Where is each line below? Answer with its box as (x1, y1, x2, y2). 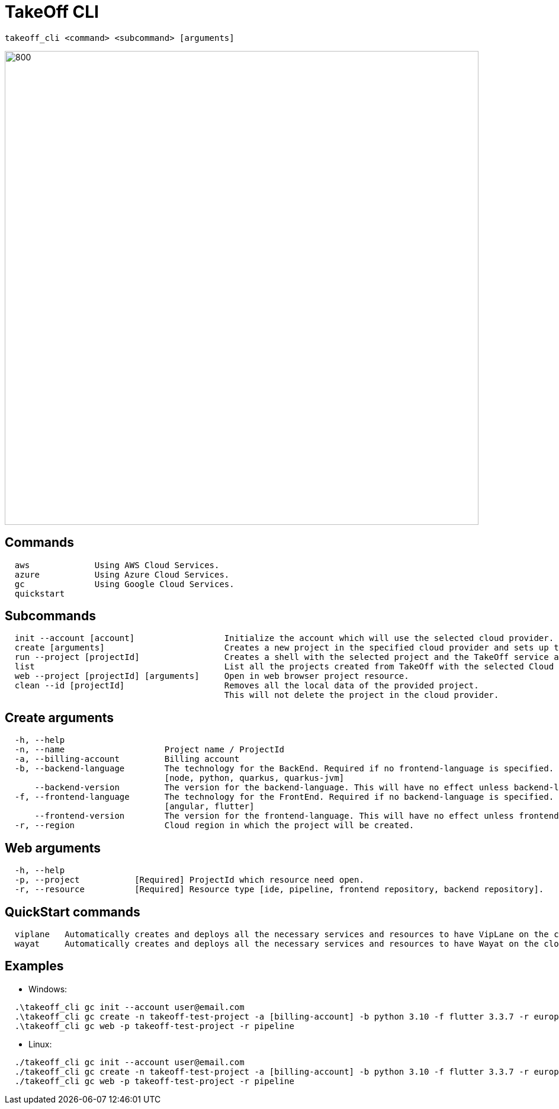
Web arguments (5, 840, 101, 855)
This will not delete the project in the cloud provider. (224, 690, 499, 700)
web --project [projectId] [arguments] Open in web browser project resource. (14, 671, 409, 681)
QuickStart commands (5, 904, 140, 919)
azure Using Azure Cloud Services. (14, 569, 230, 579)
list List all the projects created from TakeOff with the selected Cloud (14, 662, 554, 672)
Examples (5, 959, 64, 974)
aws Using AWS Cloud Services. (14, 560, 220, 570)
